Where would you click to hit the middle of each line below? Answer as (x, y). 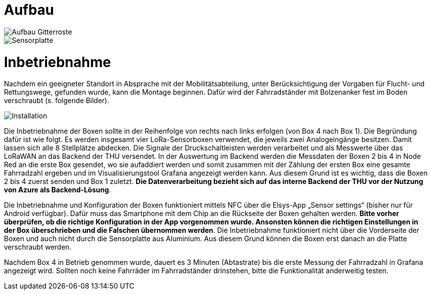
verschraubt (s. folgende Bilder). (57, 101)
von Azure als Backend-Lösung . (58, 190)
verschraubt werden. (38, 247)
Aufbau (29, 10)
